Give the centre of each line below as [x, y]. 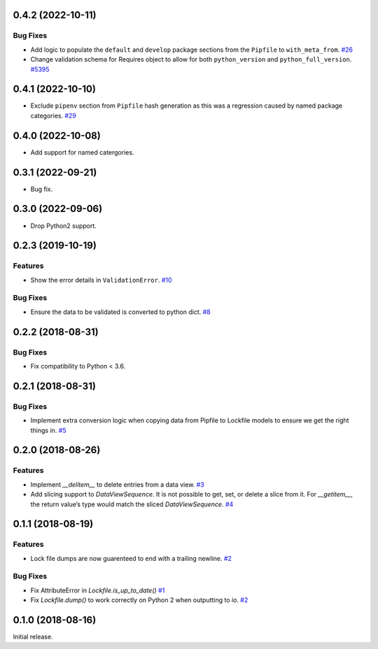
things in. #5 [48, 430]
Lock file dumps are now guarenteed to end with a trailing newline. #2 [131, 558]
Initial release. [33, 637]
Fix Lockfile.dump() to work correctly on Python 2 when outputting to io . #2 [139, 600]
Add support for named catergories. [82, 152]
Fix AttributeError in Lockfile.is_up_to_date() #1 [98, 590]
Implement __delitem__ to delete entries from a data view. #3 [117, 484]
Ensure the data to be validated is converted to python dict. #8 [120, 312]
